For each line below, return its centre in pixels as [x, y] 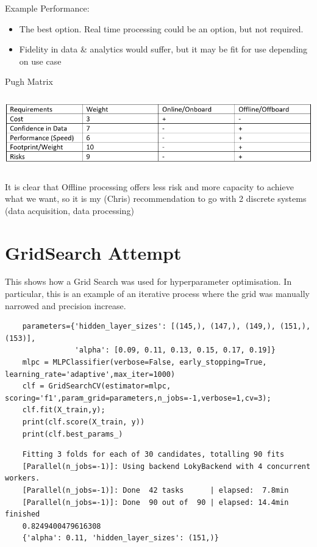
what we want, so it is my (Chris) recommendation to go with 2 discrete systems [156, 198]
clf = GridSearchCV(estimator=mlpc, [97, 386]
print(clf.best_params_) [73, 434]
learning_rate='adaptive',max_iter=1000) [90, 374]
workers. [23, 478]
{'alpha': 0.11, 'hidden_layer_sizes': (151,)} [120, 538]
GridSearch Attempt [93, 252]
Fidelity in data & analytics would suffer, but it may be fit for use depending [163, 49]
